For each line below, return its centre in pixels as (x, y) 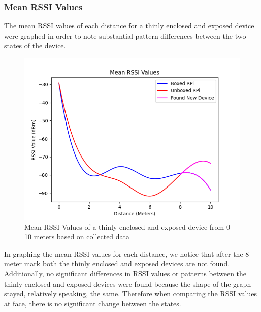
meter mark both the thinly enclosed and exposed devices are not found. (117, 263)
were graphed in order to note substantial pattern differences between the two (125, 35)
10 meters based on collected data (77, 237)
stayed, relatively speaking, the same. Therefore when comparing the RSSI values (131, 293)
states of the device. (35, 45)
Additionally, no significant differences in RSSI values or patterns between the (125, 273)
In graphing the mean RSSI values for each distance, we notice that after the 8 (127, 253)
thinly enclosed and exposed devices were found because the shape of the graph (128, 283)
